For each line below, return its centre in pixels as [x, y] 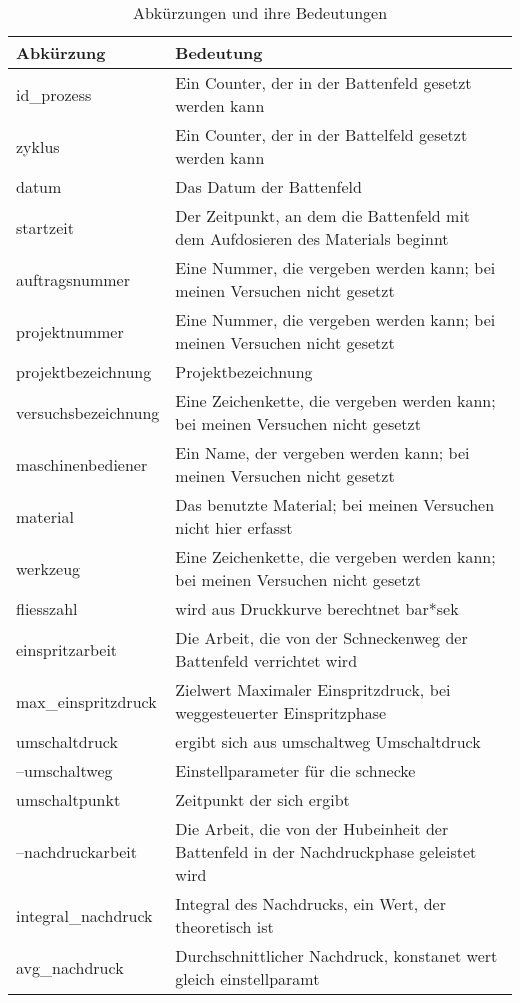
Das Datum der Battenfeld [268, 186]
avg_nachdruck [70, 967]
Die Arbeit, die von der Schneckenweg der [321, 637]
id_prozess [54, 94]
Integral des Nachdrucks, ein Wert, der [310, 903]
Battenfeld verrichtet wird [266, 660]
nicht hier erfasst [234, 527]
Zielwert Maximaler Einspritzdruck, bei [313, 689]
